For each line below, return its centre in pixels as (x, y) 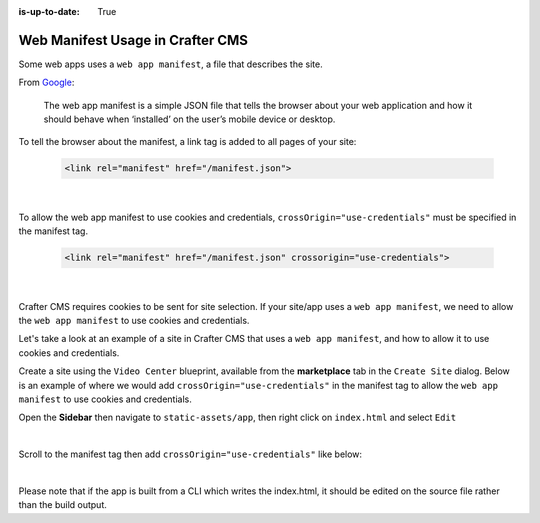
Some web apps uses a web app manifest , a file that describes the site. (171, 64)
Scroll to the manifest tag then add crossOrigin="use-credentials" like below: (190, 454)
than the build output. (62, 505)
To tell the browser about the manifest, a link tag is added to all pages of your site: (187, 142)
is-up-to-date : (49, 11)
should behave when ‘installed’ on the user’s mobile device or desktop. (189, 119)
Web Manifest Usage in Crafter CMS (133, 40)
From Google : (46, 82)
